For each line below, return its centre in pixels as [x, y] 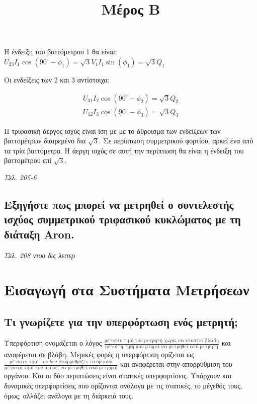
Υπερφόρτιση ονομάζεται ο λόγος [53, 343]
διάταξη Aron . [39, 234]
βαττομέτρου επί [28, 160]
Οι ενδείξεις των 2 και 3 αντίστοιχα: [57, 79]
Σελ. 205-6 [20, 177]
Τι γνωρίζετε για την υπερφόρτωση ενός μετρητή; [121, 321]
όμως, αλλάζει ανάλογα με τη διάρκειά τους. [69, 395]
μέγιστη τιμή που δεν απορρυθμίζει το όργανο [61, 362]
